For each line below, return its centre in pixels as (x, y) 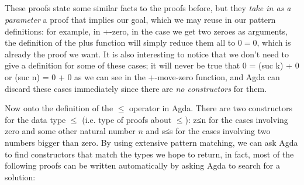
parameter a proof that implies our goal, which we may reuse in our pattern (140, 19)
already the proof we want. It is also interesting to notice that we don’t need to (147, 54)
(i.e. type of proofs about (127, 119)
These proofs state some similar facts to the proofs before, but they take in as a (148, 8)
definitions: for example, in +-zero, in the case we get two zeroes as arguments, (146, 31)
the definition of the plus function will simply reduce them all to (120, 42)
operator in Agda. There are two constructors (211, 108)
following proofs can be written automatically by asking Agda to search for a (142, 165)
